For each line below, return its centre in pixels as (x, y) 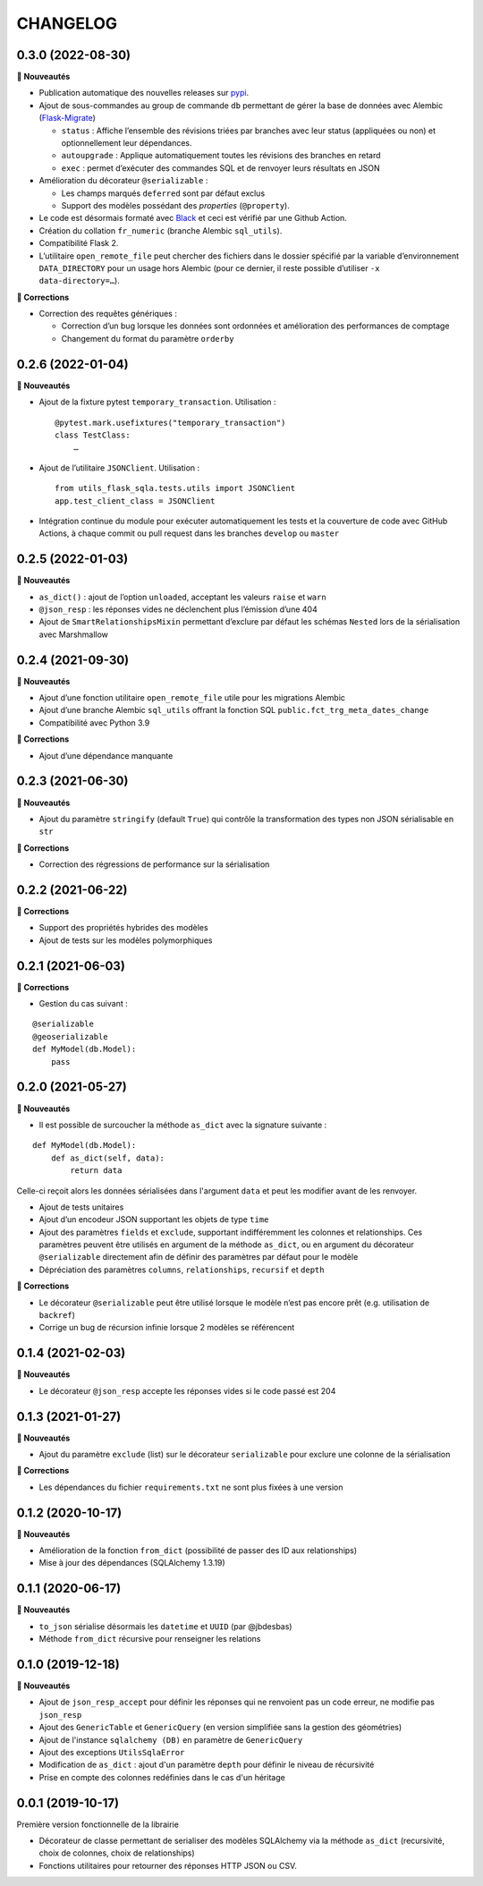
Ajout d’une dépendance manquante (106, 755)
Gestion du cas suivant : (84, 1004)
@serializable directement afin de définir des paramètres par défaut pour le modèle (199, 1257)
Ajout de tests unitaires (81, 1207)
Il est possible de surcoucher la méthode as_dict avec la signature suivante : (183, 1125)
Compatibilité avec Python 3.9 (94, 722)
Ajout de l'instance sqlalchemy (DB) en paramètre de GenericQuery (171, 1739)
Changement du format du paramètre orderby (148, 338)
